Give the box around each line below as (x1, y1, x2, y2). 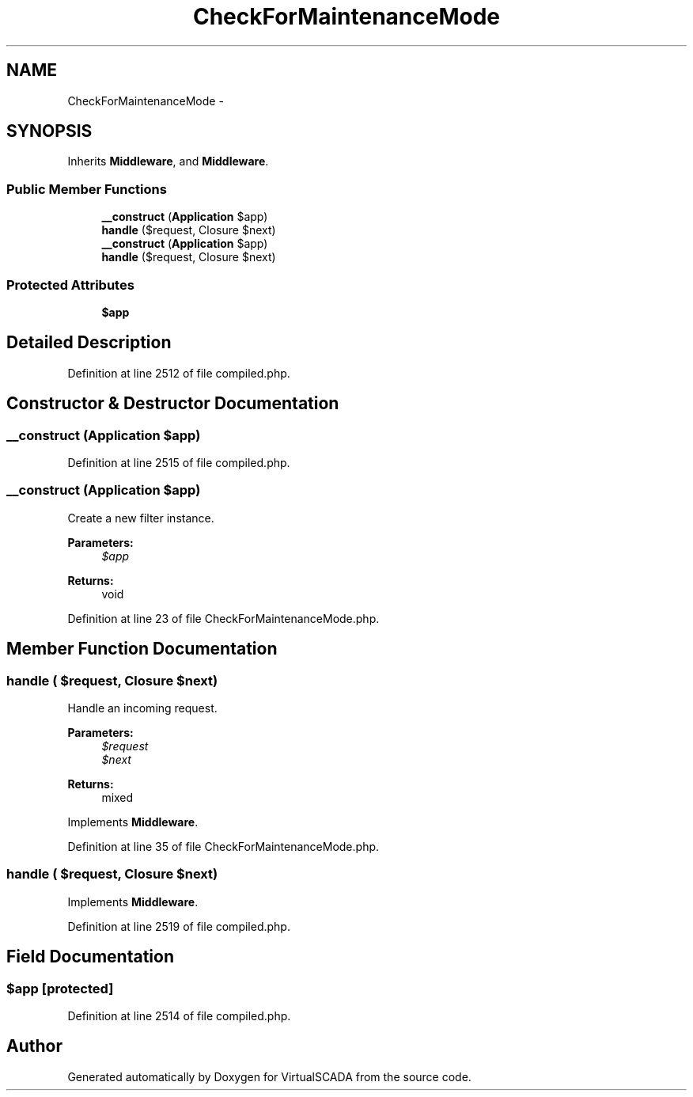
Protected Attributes (6, 276, 134, 293)
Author (6, 1036, 62, 1057)
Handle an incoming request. (67, 700, 218, 715)
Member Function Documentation (6, 639, 278, 659)
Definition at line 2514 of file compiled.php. (67, 1008, 291, 1023)
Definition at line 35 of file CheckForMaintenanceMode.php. (67, 839, 380, 853)
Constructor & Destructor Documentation (6, 393, 339, 414)
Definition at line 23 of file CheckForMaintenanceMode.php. (67, 611, 380, 625)
